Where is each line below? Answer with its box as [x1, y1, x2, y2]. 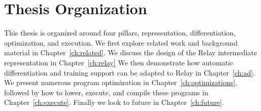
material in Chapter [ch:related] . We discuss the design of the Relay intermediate [4, 47, 257, 58]
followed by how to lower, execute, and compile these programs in [4, 87, 208, 97]
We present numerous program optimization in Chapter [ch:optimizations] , [4, 77, 237, 88]
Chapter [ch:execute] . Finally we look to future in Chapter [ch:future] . [4, 97, 224, 107]
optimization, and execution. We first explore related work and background [4, 37, 238, 48]
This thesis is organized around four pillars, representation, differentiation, [4, 27, 236, 38]
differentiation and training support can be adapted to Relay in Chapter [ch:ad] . [4, 67, 255, 78]
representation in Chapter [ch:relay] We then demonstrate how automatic [4, 57, 234, 67]
